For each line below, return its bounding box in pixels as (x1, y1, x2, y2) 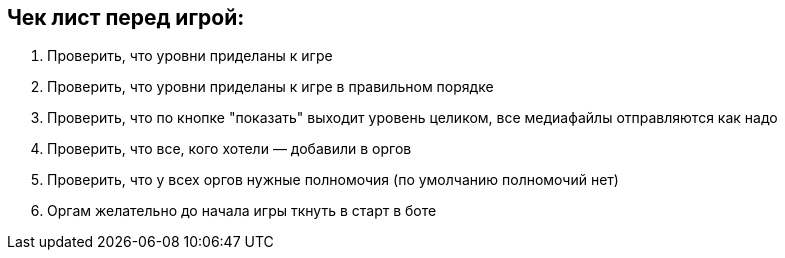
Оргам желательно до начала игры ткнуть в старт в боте (47, 202, 437, 220)
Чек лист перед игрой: (7, 5, 245, 30)
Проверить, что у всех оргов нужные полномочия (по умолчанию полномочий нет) (47, 171, 619, 189)
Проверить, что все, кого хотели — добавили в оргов (47, 140, 412, 158)
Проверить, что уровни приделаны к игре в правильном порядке (47, 78, 494, 96)
